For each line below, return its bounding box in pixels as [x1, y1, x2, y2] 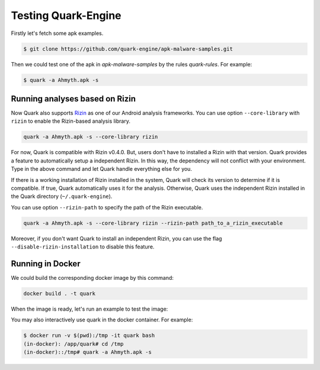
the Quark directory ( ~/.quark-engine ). [11, 193, 113, 200]
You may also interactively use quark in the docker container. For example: [11, 316, 193, 323]
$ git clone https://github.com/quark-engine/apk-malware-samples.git [23, 45, 233, 52]
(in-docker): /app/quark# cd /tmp [23, 340, 124, 347]
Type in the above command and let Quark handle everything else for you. [11, 165, 193, 173]
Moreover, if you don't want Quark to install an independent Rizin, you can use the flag [11, 235, 222, 242]
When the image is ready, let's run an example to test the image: [11, 305, 168, 312]
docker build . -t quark [23, 290, 96, 296]
